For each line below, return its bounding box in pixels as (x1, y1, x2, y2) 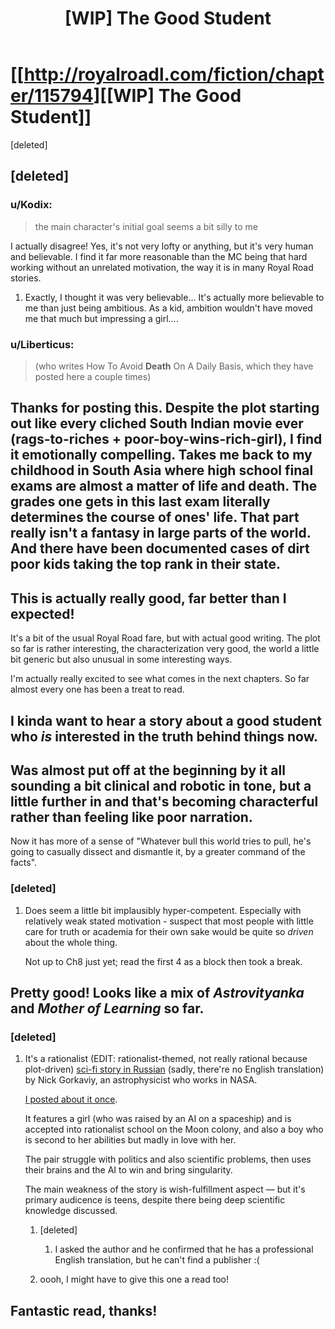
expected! (10, 605, 75, 622)
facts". (10, 857, 38, 869)
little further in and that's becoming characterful (10, 793, 319, 810)
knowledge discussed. (24, 1205, 118, 1217)
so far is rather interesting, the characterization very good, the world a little (10, 643, 320, 655)
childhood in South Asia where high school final (10, 462, 314, 479)
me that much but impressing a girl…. (24, 312, 179, 324)
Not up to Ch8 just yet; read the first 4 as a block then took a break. (24, 955, 303, 967)
